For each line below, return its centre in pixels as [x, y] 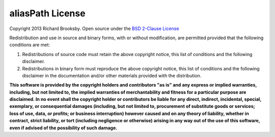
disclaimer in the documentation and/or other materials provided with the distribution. [112, 75]
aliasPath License [48, 13]
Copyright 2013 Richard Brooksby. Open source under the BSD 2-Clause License [94, 29]
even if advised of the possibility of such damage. [63, 128]
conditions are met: [30, 45]
